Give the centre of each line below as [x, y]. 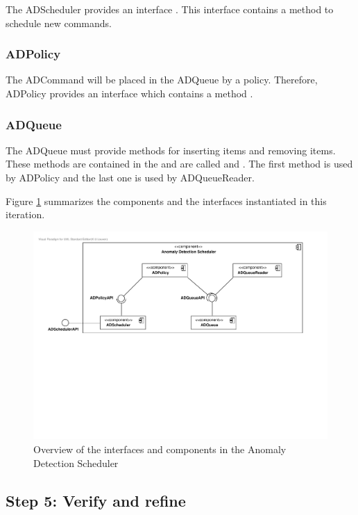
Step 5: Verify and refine [96, 500]
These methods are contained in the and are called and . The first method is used [179, 164]
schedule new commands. [59, 23]
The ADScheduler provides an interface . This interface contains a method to [170, 9]
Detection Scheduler [76, 463]
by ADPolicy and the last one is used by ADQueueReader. [130, 177]
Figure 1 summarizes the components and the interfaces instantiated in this [166, 201]
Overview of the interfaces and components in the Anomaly [160, 449]
